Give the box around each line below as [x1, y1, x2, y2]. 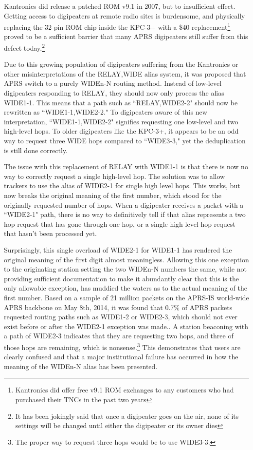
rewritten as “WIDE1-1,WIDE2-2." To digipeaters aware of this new [4, 107, 207, 117]
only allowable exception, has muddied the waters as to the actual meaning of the [4, 283, 247, 293]
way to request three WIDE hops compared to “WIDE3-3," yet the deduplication [4, 136, 246, 146]
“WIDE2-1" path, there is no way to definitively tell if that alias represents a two [4, 209, 246, 219]
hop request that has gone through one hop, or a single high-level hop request [4, 218, 235, 229]
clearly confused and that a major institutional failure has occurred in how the [4, 352, 238, 362]
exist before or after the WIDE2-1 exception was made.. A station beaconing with [4, 321, 248, 331]
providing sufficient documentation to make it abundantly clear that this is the [4, 273, 239, 283]
